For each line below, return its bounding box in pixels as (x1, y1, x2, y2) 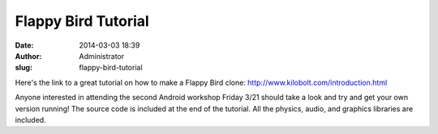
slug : (15, 63, 32, 73)
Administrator (79, 51, 125, 61)
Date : (15, 40, 34, 50)
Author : (15, 51, 42, 61)
